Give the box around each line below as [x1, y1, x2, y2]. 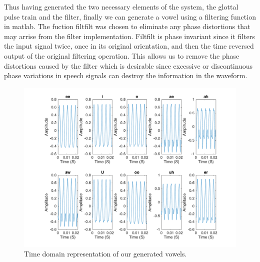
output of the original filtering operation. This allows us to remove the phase [4, 50, 239, 61]
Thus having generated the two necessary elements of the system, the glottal [4, 2, 238, 12]
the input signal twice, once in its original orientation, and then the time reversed [4, 41, 254, 51]
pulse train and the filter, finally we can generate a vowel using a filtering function [4, 11, 256, 22]
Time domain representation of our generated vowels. [24, 248, 187, 259]
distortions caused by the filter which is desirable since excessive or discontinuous [4, 60, 253, 71]
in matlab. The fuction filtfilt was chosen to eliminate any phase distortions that [4, 21, 250, 32]
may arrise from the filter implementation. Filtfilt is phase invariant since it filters [4, 31, 255, 41]
